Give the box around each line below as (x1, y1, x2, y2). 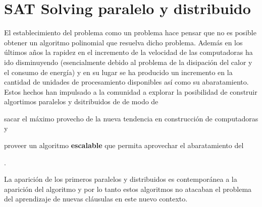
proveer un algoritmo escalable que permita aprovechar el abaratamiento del (4, 140, 244, 151)
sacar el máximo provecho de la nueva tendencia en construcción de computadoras (4, 113, 258, 123)
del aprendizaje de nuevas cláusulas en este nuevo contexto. (4, 193, 188, 204)
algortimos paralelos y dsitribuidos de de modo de (4, 96, 159, 107)
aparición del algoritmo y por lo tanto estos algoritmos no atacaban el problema (4, 183, 252, 194)
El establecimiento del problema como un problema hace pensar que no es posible (4, 27, 256, 38)
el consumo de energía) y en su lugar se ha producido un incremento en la (4, 66, 233, 77)
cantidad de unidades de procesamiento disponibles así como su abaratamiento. (4, 77, 249, 87)
